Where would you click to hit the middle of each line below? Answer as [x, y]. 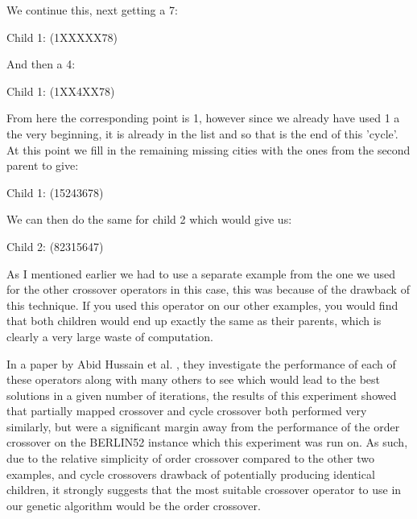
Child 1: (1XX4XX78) [61, 91]
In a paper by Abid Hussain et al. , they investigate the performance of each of [201, 363]
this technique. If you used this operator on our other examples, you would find [202, 305]
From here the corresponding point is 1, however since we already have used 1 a [203, 118]
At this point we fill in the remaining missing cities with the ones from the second [208, 149]
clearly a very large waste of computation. [110, 336]
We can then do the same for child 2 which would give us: [149, 219]
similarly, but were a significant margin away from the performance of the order [203, 426]
